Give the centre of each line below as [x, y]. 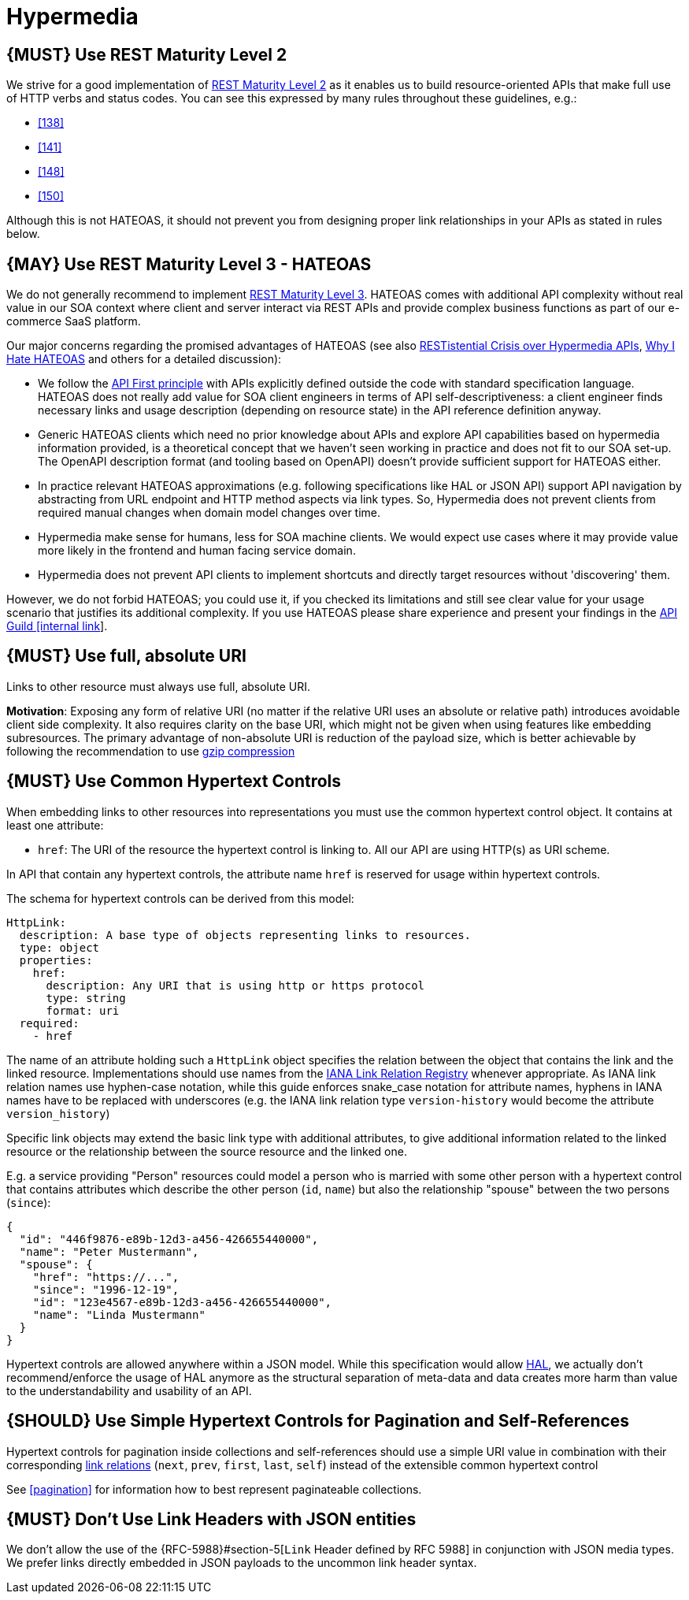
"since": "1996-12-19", [106, 1289]
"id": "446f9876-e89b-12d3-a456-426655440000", [169, 1239]
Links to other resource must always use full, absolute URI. [159, 686]
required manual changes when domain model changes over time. [209, 513]
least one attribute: [55, 825]
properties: [56, 960]
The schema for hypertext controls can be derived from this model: [180, 898]
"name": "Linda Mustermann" [119, 1314]
